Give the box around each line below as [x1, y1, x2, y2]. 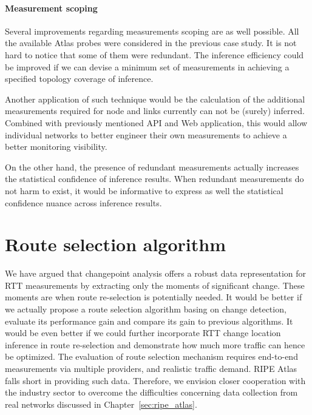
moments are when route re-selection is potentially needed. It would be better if [5, 291, 302, 303]
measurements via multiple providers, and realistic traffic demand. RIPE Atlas [5, 362, 297, 374]
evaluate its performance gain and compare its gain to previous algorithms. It [5, 314, 293, 327]
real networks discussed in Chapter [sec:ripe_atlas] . [5, 397, 197, 410]
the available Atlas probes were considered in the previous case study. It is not [5, 36, 297, 49]
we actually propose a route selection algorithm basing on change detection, [5, 303, 287, 315]
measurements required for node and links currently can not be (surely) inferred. [5, 104, 305, 117]
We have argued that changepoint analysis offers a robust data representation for [5, 267, 307, 280]
